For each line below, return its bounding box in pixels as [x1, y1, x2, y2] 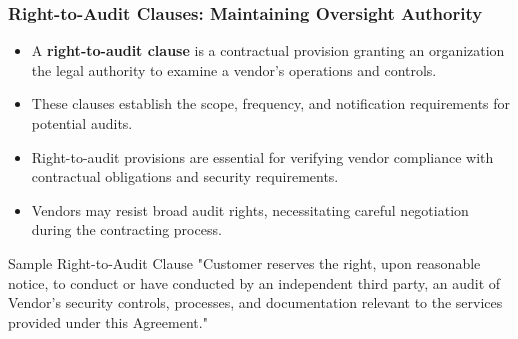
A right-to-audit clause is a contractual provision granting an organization [31, 40, 505, 61]
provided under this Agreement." [8, 311, 208, 332]
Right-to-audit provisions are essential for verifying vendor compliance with [31, 146, 494, 167]
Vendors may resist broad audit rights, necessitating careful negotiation [31, 199, 469, 220]
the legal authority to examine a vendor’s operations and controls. [31, 59, 437, 80]
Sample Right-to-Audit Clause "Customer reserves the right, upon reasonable [8, 252, 481, 273]
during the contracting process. [31, 219, 222, 240]
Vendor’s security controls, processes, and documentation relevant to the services [8, 292, 503, 313]
